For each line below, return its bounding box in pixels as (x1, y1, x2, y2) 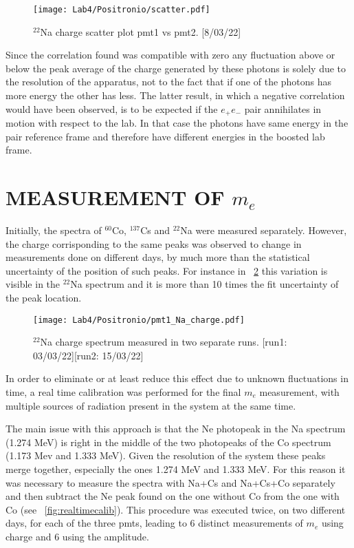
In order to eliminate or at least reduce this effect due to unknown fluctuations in (5, 371, 349, 386)
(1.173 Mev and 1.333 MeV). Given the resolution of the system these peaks (5, 448, 326, 463)
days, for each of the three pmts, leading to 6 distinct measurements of (5, 516, 303, 530)
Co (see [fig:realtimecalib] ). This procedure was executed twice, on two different (5, 502, 346, 516)
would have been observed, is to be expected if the (5, 101, 218, 116)
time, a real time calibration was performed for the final (5, 384, 241, 399)
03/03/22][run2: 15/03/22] (33, 348, 144, 362)
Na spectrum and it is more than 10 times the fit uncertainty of (70, 277, 339, 291)
